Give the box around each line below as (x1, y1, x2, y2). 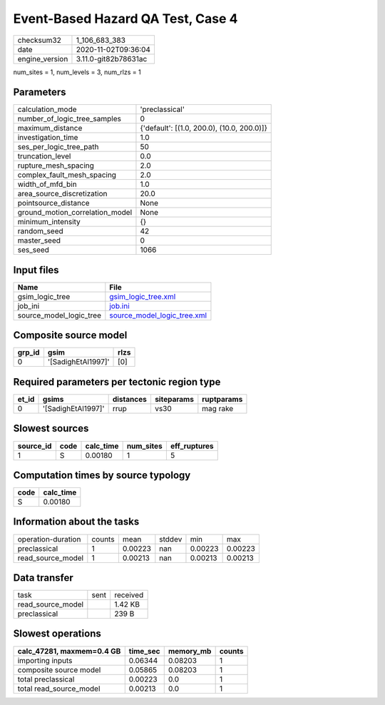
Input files (13, 264, 60, 276)
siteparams (154, 395, 194, 404)
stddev (159, 534, 183, 544)
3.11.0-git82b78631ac (76, 54, 148, 64)
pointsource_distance (17, 198, 90, 208)
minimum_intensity (17, 217, 81, 227)
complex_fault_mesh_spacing (17, 170, 117, 180)
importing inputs (17, 655, 73, 665)
